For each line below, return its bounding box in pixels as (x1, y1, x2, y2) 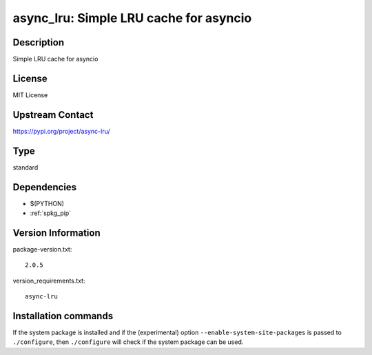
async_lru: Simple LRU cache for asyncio (12, 10, 252, 26)
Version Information (12, 227, 101, 239)
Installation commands (12, 310, 114, 322)
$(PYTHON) (30, 199, 65, 207)
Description (12, 37, 65, 48)
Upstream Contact (12, 109, 94, 121)
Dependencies (12, 181, 77, 193)
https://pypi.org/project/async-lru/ (12, 127, 110, 135)
